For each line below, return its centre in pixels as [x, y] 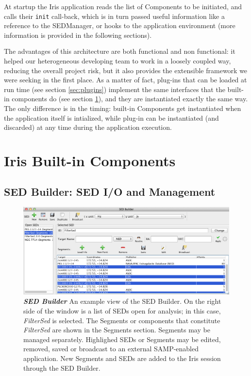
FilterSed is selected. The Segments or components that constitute [122, 320]
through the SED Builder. [62, 368]
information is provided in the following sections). [78, 35]
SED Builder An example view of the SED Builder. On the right [122, 301]
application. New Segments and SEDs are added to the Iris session [122, 358]
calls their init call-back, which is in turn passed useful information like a [114, 16]
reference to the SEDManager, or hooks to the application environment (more [120, 25]
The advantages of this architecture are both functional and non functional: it [120, 51]
